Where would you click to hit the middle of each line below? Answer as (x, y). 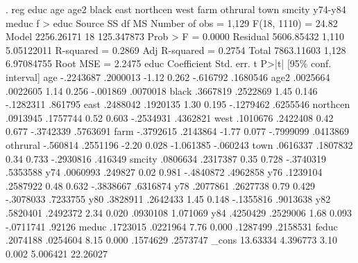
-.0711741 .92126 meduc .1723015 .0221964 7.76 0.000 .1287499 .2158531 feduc (172, 226)
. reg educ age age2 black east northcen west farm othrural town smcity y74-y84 (176, 9)
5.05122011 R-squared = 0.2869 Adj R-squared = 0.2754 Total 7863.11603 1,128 (176, 49)
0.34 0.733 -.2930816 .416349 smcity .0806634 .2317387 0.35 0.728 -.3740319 (166, 158)
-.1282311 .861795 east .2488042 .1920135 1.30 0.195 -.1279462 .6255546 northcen (178, 104)
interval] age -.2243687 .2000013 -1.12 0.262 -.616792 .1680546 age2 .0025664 (168, 76)
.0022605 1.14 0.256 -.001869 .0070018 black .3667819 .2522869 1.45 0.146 (162, 90)
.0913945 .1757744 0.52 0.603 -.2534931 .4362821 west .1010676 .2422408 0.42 (170, 117)
